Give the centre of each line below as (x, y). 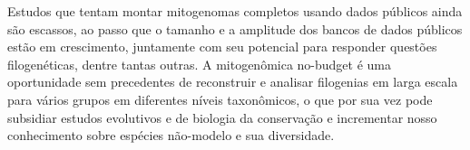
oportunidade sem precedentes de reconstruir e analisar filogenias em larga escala (233, 82)
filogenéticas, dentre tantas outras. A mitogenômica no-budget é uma (200, 64)
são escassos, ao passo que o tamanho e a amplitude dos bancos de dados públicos (235, 28)
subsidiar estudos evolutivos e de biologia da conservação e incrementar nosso (222, 117)
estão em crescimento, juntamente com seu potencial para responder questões (222, 47)
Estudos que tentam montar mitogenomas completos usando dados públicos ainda (235, 11)
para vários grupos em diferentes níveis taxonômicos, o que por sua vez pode (220, 99)
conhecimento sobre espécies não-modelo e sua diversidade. (171, 135)
